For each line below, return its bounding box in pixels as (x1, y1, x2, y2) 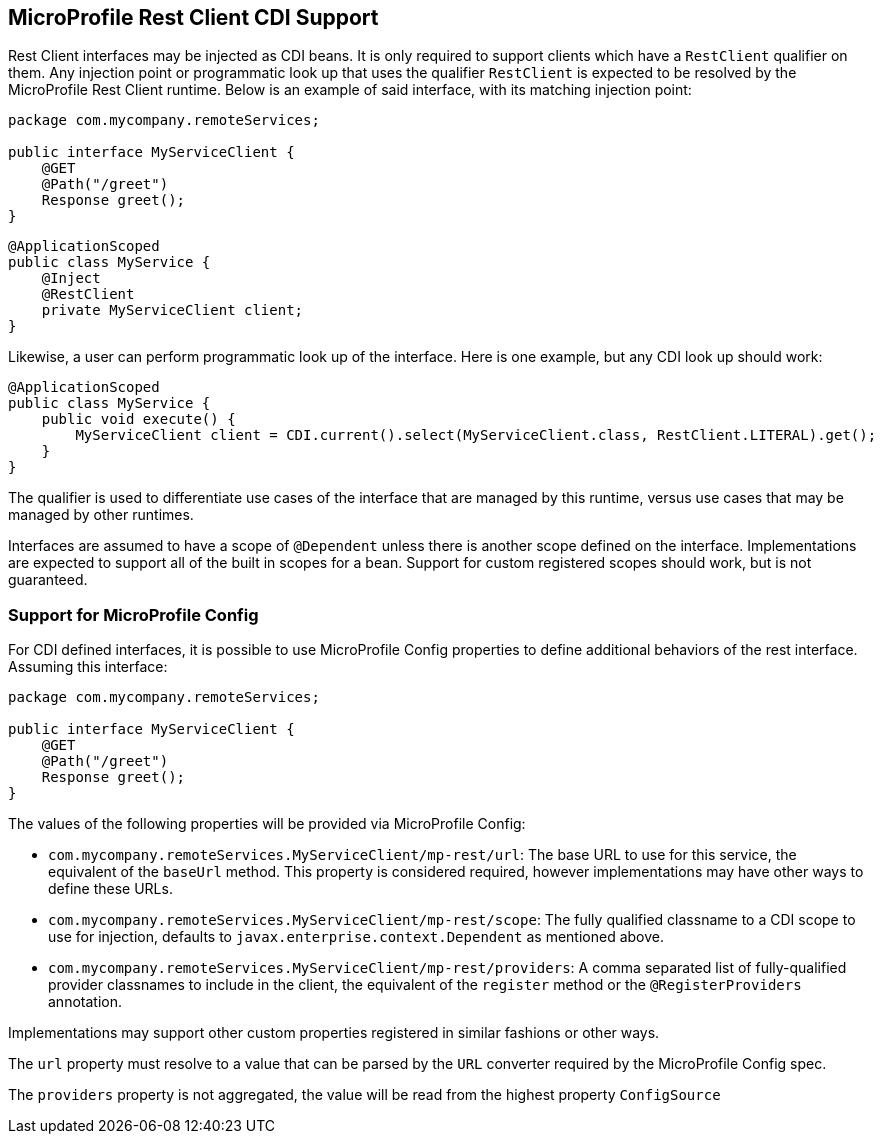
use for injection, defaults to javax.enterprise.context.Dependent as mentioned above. (48, 928, 665, 946)
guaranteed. (8, 571, 88, 589)
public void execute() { (41, 411, 236, 428)
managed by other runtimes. (8, 506, 194, 524)
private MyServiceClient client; (41, 302, 304, 319)
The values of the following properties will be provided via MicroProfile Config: (8, 815, 526, 833)
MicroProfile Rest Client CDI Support (8, 5, 379, 30)
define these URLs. (48, 880, 173, 898)
